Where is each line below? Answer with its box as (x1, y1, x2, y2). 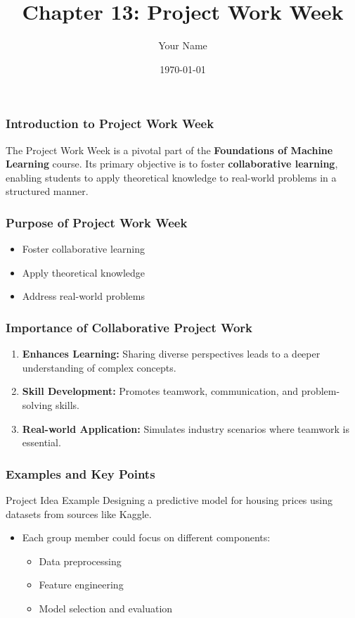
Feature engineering (39, 577, 124, 592)
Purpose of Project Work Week (6, 213, 188, 231)
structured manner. (6, 184, 89, 198)
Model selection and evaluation (39, 600, 173, 615)
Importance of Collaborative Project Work (6, 318, 253, 336)
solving (22, 397, 53, 412)
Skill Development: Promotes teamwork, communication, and (22, 384, 298, 398)
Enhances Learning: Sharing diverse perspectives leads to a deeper (22, 346, 321, 361)
